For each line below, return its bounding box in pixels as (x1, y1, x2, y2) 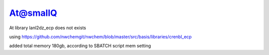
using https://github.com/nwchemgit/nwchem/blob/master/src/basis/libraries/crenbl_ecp (9, 34, 192, 40)
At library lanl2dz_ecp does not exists (9, 25, 87, 31)
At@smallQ (9, 7, 57, 18)
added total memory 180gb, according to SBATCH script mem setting (9, 43, 151, 49)
